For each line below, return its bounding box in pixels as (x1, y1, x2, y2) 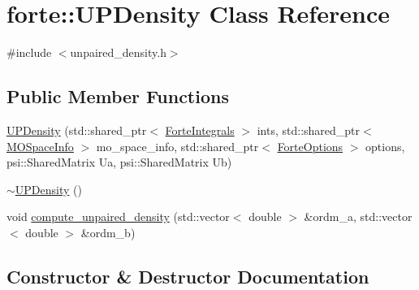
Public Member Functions (6, 84, 229, 109)
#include (6, 44, 52, 61)
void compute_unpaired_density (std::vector (6, 208, 230, 225)
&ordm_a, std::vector (304, 208, 413, 225)
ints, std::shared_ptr (257, 121, 361, 138)
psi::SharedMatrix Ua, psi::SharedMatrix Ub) (6, 154, 232, 171)
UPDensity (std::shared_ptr (6, 121, 147, 138)
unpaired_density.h (70, 44, 166, 61)
